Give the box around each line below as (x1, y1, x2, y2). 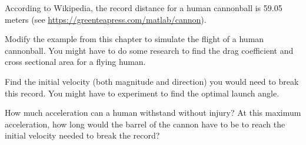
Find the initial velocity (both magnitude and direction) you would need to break (5, 75, 299, 87)
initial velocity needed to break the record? (5, 129, 160, 141)
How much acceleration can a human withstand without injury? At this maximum (5, 106, 301, 119)
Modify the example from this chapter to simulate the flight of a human (5, 33, 264, 45)
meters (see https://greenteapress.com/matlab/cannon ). (5, 13, 207, 25)
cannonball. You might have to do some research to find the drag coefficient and (5, 44, 294, 56)
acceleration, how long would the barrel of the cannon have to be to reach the (5, 118, 285, 130)
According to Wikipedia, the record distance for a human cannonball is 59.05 (5, 2, 282, 13)
